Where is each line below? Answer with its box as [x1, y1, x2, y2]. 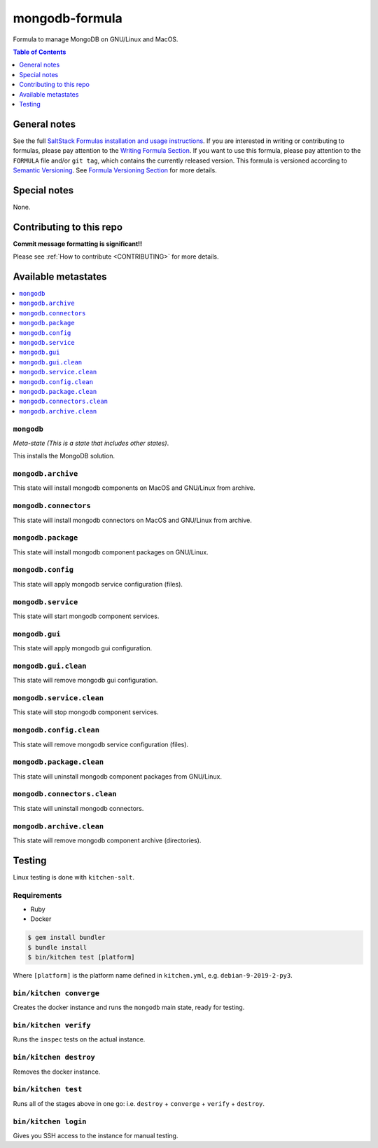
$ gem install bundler [27, 934, 106, 942]
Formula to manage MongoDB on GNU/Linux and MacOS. [13, 35, 178, 43]
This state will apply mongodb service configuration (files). [13, 580, 183, 588]
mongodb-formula [13, 11, 122, 26]
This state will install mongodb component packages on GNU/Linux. [13, 547, 209, 556]
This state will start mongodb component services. [13, 612, 160, 620]
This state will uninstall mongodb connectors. [13, 804, 144, 812]
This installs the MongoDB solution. [13, 452, 115, 460]
